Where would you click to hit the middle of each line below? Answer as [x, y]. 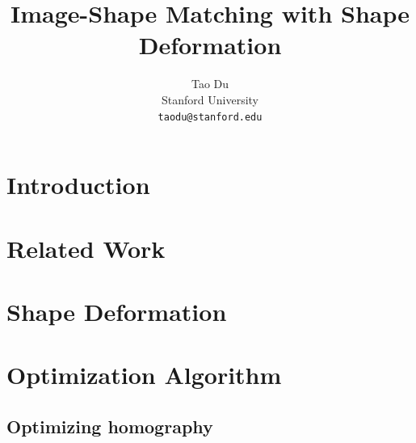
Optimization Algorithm [144, 375]
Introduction [78, 185]
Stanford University [210, 99]
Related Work [86, 248]
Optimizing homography [110, 426]
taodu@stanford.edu [210, 117]
